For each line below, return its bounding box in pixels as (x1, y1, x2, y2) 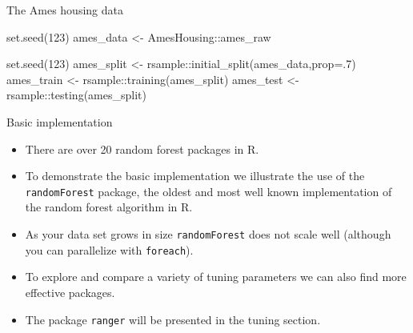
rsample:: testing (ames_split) (6, 86, 146, 103)
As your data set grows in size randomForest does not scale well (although (25, 226, 391, 242)
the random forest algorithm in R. (25, 199, 193, 215)
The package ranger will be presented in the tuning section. (25, 311, 321, 327)
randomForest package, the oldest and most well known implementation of (25, 183, 392, 199)
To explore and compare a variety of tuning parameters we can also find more (25, 268, 407, 285)
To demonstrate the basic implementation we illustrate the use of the (25, 167, 365, 184)
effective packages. (25, 283, 115, 300)
